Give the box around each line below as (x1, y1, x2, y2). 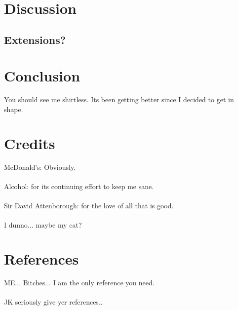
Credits (4, 133, 55, 153)
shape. (4, 104, 23, 114)
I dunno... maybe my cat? (4, 220, 82, 230)
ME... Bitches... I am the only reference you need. (4, 277, 155, 287)
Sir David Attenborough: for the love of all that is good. (4, 200, 174, 210)
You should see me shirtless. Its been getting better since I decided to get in (4, 94, 234, 105)
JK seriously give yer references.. (4, 297, 103, 307)
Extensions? (4, 32, 66, 47)
